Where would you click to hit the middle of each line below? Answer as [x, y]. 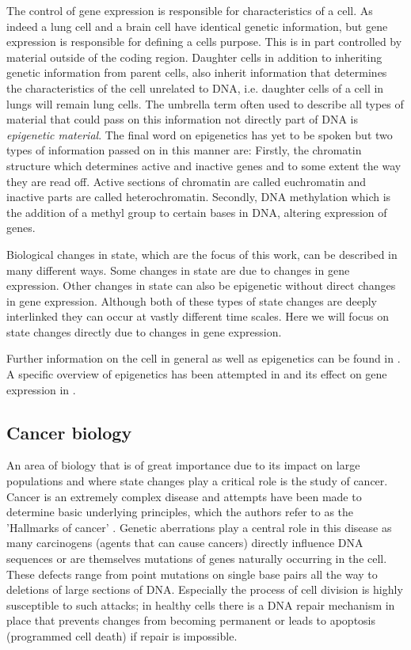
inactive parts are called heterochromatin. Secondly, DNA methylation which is [199, 197]
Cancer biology [69, 432]
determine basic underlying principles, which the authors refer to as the [180, 512]
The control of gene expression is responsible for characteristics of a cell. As [190, 10]
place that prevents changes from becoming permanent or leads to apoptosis [191, 620]
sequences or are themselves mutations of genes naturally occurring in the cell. [197, 559]
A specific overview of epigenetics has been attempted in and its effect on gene [197, 374]
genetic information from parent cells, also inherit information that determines [197, 72]
